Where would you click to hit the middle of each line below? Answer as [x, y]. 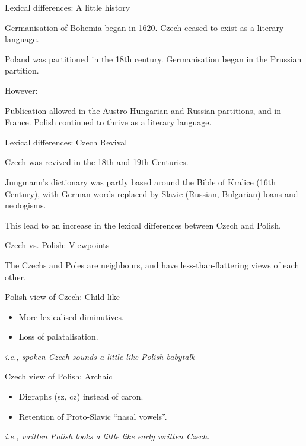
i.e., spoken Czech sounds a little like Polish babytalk [100, 356]
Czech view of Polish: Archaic [59, 376]
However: [21, 90]
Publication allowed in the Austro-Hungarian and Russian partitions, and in [143, 110]
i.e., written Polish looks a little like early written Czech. [107, 436]
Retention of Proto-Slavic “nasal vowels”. [93, 416]
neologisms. [26, 205]
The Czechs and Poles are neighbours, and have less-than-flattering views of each [152, 265]
